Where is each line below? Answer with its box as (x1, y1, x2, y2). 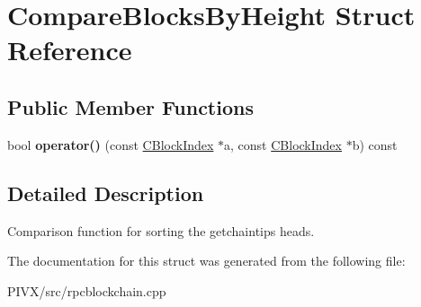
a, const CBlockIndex (224, 135, 342, 153)
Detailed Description (7, 179, 204, 206)
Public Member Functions (7, 92, 254, 120)
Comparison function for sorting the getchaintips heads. (7, 221, 315, 240)
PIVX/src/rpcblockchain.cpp (7, 281, 166, 300)
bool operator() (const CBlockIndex (7, 135, 214, 153)
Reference (7, 31, 132, 68)
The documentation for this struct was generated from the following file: (7, 251, 406, 270)
